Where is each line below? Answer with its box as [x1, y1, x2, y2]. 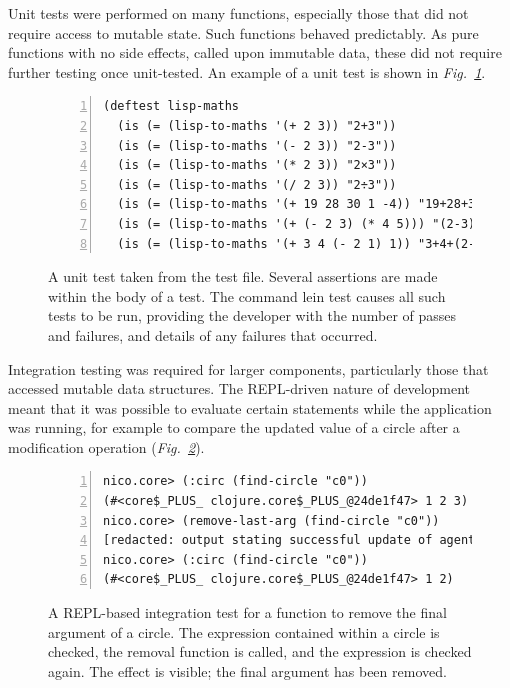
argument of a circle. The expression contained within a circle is [48, 621, 440, 642]
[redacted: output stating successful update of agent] [103, 533, 483, 548]
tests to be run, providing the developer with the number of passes [48, 305, 457, 326]
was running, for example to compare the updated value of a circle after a [8, 417, 460, 438]
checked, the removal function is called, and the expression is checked [48, 641, 472, 662]
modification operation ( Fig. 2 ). [8, 436, 205, 457]
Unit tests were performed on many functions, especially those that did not [8, 3, 469, 23]
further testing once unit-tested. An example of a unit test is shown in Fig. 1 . [8, 61, 486, 82]
